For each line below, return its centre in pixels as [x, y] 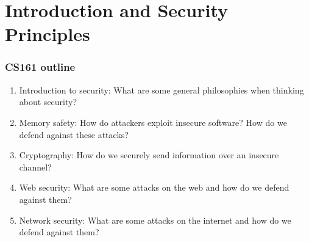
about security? [48, 102]
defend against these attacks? [74, 134]
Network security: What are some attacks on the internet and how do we [155, 220]
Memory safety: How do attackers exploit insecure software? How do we [153, 122]
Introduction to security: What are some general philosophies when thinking [162, 90]
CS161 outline [40, 67]
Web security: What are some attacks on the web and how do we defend [154, 187]
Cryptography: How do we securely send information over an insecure [149, 155]
